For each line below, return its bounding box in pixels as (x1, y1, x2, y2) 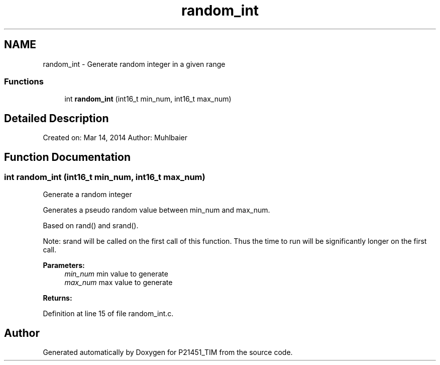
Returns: (43, 294, 72, 303)
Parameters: (43, 261, 85, 270)
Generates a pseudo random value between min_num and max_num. (43, 206, 270, 215)
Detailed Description (4, 112, 109, 125)
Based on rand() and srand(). (43, 221, 139, 230)
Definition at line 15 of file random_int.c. (43, 309, 174, 318)
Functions (4, 76, 44, 86)
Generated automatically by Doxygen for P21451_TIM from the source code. (43, 348, 293, 357)
